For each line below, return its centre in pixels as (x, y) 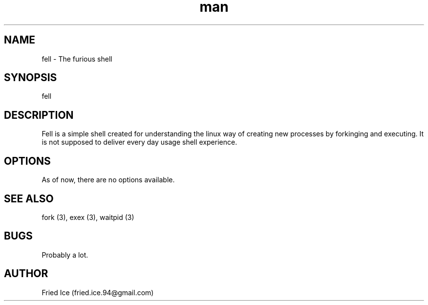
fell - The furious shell (77, 59)
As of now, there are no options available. (108, 180)
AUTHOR (26, 274)
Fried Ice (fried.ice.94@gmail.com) (98, 292)
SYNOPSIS (31, 78)
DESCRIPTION (39, 115)
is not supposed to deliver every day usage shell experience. (139, 142)
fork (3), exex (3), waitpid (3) (88, 217)
